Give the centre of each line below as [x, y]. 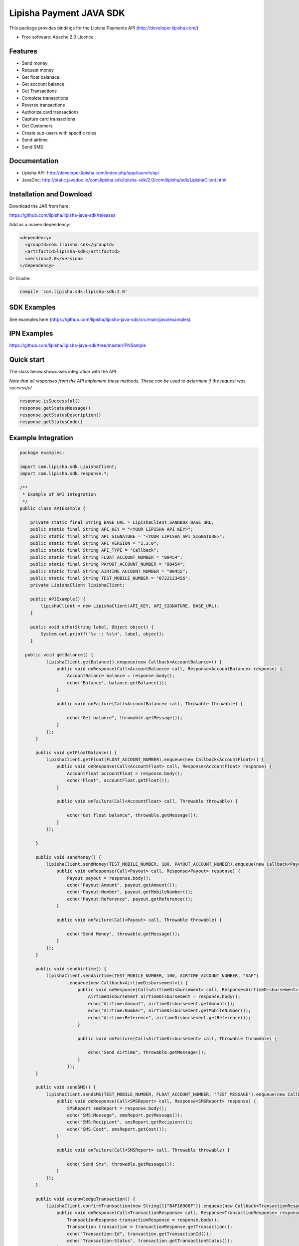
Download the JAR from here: [40, 206]
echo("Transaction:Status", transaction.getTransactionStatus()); [150, 1241]
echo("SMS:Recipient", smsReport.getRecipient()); [130, 1122]
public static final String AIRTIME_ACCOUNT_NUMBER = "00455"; [109, 571]
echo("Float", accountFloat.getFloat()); [118, 780]
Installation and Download [51, 194]
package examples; [42, 453]
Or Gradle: [20, 279]
